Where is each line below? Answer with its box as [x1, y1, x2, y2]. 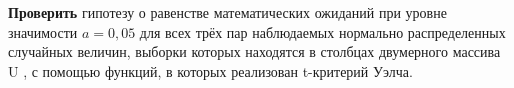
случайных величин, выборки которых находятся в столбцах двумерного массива [8, 41, 501, 62]
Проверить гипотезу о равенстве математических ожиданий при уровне [8, 2, 447, 22]
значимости [8, 21, 78, 42]
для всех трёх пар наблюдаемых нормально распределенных [139, 21, 506, 42]
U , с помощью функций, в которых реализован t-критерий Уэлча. [8, 60, 413, 81]
